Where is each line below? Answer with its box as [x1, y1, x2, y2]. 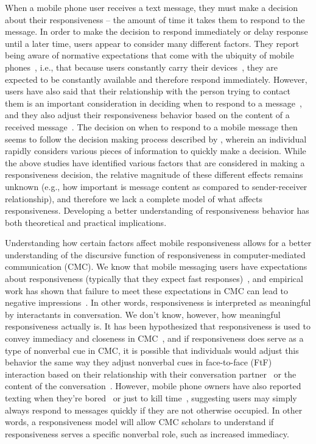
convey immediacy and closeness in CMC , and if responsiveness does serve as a [5, 332, 304, 345]
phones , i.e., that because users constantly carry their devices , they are [5, 60, 278, 73]
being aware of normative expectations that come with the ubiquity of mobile [5, 49, 294, 62]
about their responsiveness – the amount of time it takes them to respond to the [5, 13, 305, 26]
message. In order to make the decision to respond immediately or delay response [5, 25, 308, 38]
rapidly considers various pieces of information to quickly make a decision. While [5, 144, 306, 157]
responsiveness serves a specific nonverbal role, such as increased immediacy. [5, 427, 289, 440]
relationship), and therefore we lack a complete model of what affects [5, 192, 262, 205]
